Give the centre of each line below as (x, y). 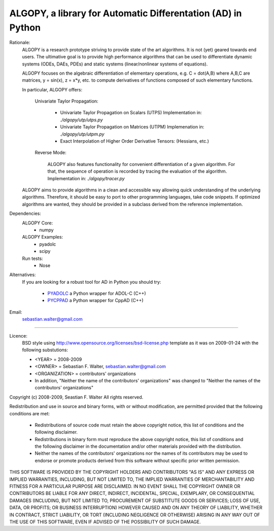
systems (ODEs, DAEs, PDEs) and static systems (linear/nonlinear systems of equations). (115, 64)
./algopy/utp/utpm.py (82, 134)
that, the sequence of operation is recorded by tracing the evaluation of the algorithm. (137, 171)
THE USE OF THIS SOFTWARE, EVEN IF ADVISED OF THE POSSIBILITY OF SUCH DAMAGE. (105, 522)
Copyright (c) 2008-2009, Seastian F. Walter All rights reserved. (76, 397)
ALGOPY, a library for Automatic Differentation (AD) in (126, 13)
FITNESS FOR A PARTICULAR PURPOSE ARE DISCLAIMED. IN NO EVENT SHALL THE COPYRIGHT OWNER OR (125, 486)
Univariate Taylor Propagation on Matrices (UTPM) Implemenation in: (132, 127)
